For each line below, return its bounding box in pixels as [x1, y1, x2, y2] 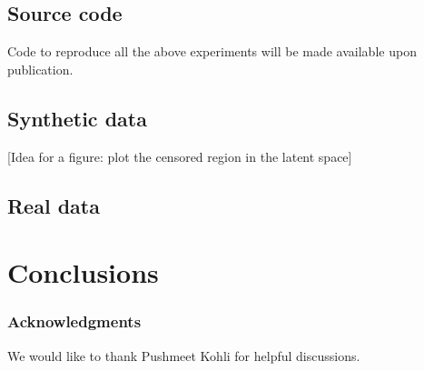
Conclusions [7, 254, 159, 291]
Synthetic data [7, 104, 147, 132]
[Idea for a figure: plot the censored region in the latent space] [7, 146, 352, 165]
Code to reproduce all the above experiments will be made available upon [7, 42, 417, 61]
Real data [7, 191, 100, 219]
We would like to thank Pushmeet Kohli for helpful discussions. [7, 346, 360, 365]
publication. [7, 59, 74, 78]
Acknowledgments [7, 310, 142, 333]
